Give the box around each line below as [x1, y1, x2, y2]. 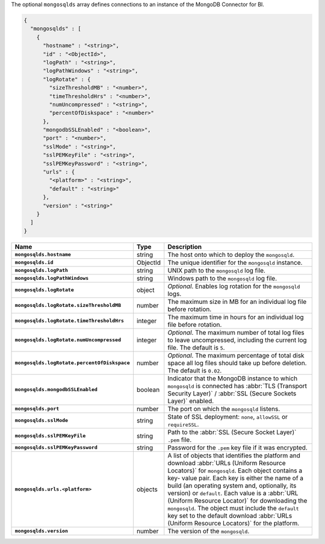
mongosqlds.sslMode [14, 417, 69, 424]
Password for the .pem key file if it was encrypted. [167, 443, 308, 451]
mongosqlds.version [14, 528, 69, 534]
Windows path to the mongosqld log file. [167, 274, 277, 282]
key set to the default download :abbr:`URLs [167, 512, 292, 520]
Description [167, 243, 202, 251]
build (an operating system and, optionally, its [167, 481, 297, 490]
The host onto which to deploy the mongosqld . [167, 250, 295, 259]
